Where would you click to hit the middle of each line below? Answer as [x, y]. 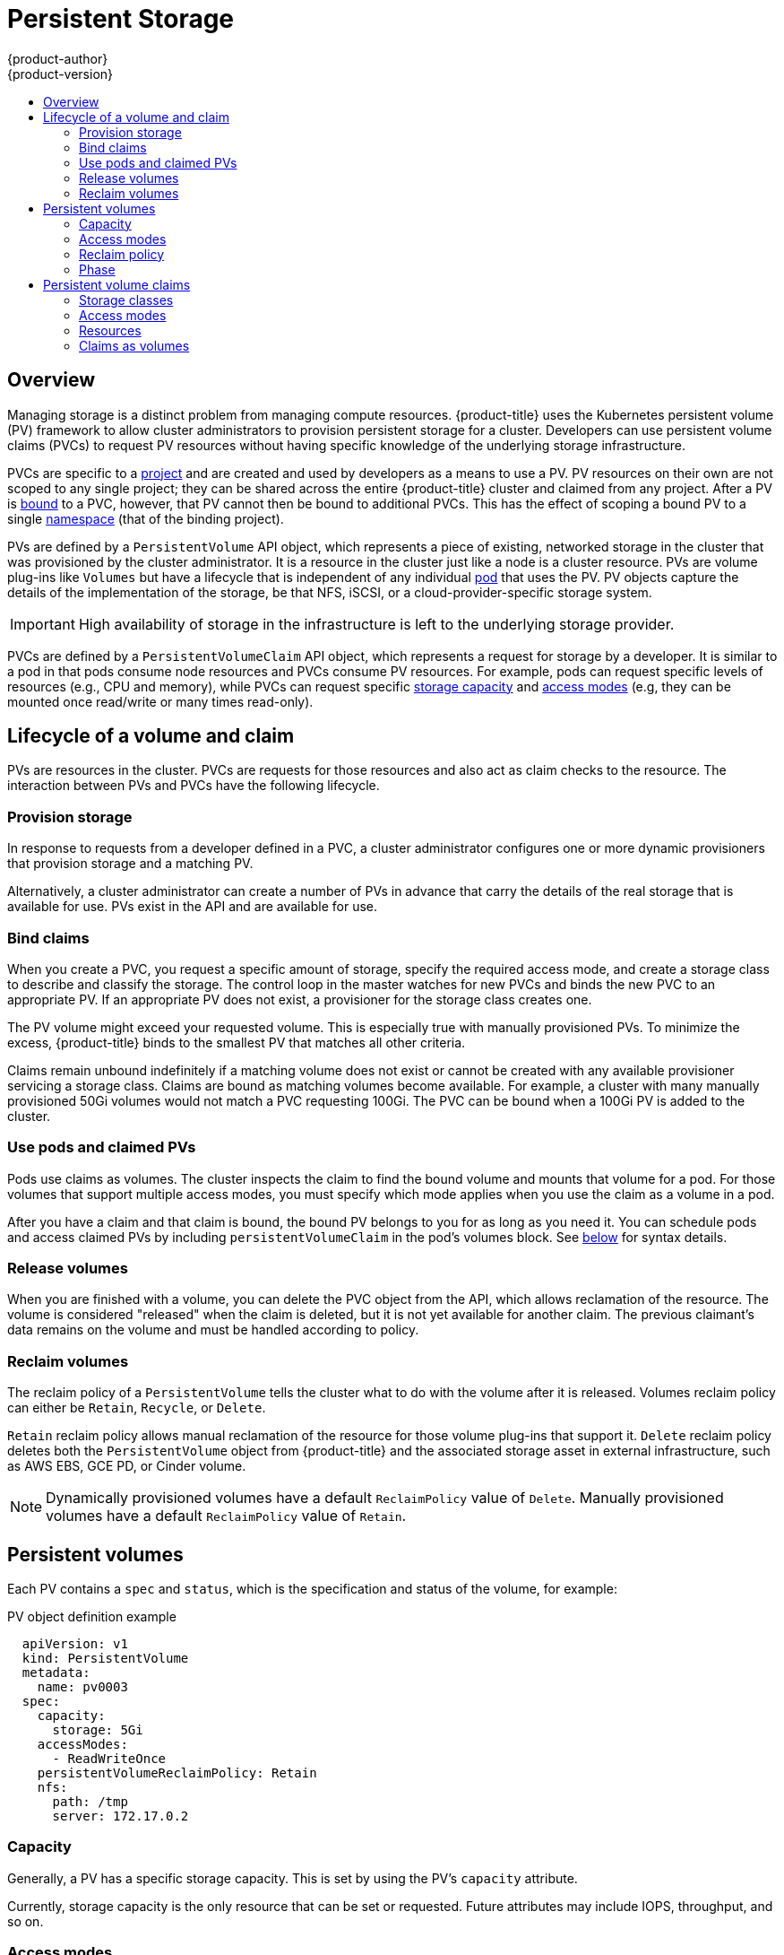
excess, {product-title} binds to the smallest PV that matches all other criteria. [237, 1042]
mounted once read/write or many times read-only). [160, 701]
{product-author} [58, 58]
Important [43, 624]
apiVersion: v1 [75, 1644]
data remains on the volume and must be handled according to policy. [213, 1330]
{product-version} [60, 74]
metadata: [56, 1673]
